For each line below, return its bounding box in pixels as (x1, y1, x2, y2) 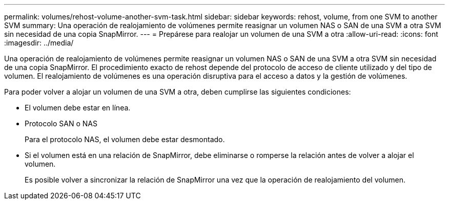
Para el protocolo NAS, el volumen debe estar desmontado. (25, 135, 225, 144)
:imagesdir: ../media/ (4, 38, 74, 47)
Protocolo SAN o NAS (25, 119, 97, 128)
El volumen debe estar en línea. (25, 103, 131, 112)
